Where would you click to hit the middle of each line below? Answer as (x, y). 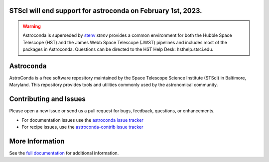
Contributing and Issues (47, 99)
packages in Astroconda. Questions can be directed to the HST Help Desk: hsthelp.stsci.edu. (118, 49)
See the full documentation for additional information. (64, 153)
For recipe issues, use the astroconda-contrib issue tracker (82, 127)
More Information (37, 141)
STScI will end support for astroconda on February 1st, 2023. (106, 11)
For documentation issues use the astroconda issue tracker (83, 120)
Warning (32, 26)
